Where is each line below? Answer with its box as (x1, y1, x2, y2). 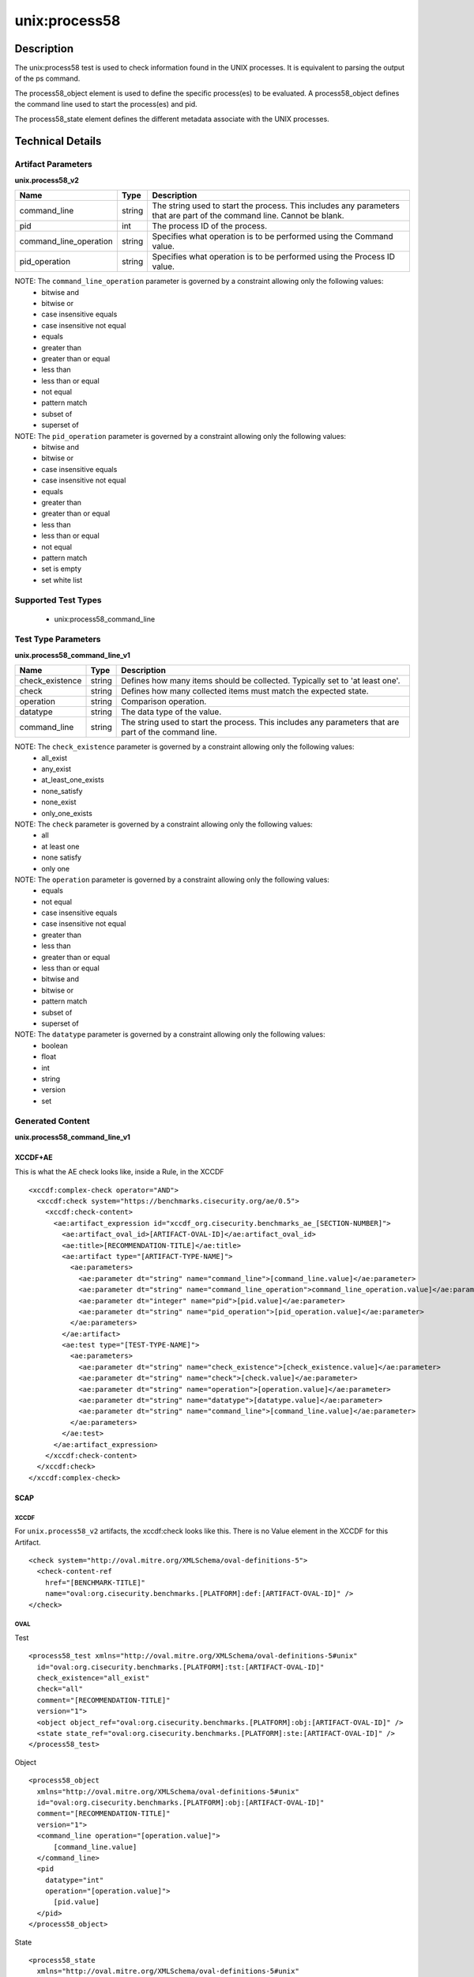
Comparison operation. (121, 696, 207, 707)
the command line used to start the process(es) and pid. (14, 100, 197, 109)
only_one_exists (41, 808, 92, 818)
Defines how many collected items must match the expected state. (121, 686, 369, 697)
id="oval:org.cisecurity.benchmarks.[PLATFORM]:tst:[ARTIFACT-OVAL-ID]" (36, 1662, 325, 1672)
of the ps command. (14, 74, 81, 83)
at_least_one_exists (41, 775, 104, 784)
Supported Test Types (14, 595, 102, 606)
